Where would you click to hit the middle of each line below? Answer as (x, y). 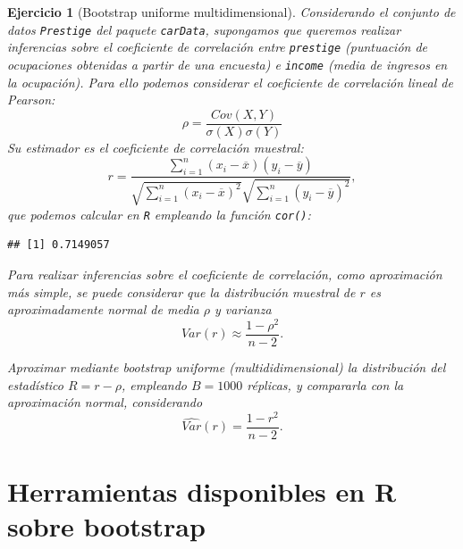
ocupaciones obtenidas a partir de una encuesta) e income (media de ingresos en (227, 64)
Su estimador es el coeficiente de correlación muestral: (156, 147)
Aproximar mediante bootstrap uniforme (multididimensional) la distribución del (227, 367)
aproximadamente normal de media (103, 309)
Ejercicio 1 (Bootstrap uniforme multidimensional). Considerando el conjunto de (231, 12)
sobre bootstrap (106, 526)
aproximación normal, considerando (105, 402)
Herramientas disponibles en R (202, 491)
